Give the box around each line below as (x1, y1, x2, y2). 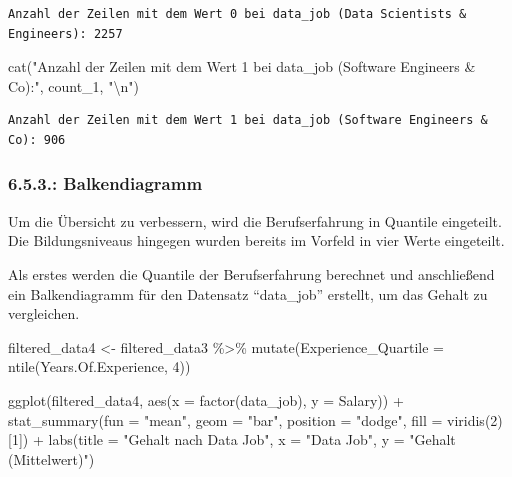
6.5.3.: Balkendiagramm (8, 171, 203, 196)
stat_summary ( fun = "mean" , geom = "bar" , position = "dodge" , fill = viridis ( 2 (8, 409, 498, 430)
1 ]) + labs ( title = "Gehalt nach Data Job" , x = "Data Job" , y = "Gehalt (11, 429, 456, 450)
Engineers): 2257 (8, 26, 123, 41)
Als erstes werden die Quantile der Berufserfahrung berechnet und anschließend (8, 263, 495, 284)
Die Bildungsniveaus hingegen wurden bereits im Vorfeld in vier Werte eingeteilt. (8, 230, 505, 251)
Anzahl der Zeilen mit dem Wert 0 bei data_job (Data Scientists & (8, 7, 467, 21)
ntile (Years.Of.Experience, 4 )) (8, 356, 191, 377)
